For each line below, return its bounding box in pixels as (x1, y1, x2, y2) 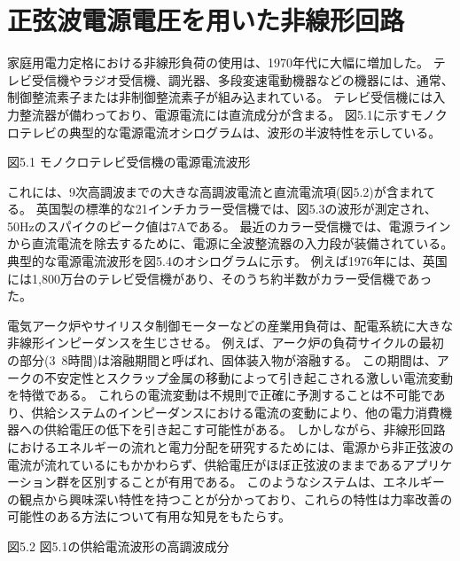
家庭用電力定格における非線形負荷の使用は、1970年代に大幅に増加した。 (7, 53, 429, 72)
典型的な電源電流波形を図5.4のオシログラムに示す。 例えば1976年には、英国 (7, 252, 448, 270)
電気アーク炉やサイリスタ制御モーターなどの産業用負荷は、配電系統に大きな (7, 316, 454, 334)
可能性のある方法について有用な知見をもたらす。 (7, 507, 291, 526)
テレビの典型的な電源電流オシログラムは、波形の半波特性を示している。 (19, 122, 441, 141)
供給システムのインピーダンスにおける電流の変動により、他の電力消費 (31, 402, 440, 421)
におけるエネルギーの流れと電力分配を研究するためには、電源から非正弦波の (7, 438, 454, 456)
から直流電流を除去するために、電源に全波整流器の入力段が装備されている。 (7, 234, 454, 253)
